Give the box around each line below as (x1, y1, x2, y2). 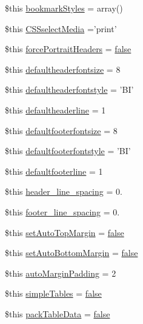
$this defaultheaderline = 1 (5, 103, 106, 116)
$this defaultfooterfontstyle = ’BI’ (5, 144, 131, 157)
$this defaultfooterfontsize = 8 (5, 124, 118, 137)
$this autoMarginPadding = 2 (5, 266, 116, 279)
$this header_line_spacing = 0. (5, 185, 122, 198)
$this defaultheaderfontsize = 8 (5, 62, 121, 75)
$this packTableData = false (5, 307, 110, 320)
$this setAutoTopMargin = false (5, 226, 124, 238)
